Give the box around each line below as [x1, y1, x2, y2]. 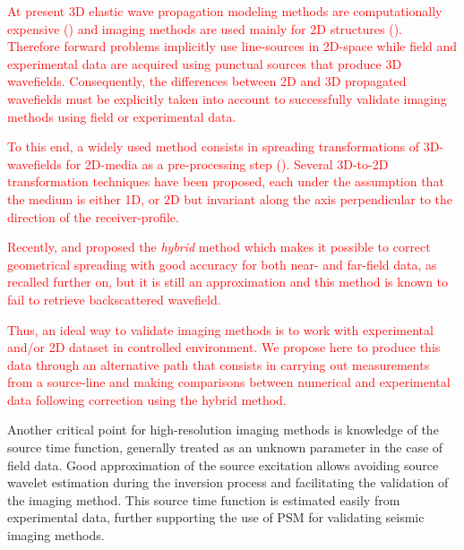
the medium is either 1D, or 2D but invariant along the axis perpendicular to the [7, 189, 452, 208]
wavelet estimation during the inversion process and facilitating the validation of [7, 473, 449, 492]
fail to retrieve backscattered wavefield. [7, 289, 221, 308]
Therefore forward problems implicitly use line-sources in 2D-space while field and [7, 37, 458, 56]
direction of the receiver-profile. [7, 207, 179, 226]
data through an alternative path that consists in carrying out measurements [7, 355, 430, 374]
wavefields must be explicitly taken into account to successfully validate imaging [7, 89, 447, 107]
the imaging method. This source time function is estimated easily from [7, 490, 400, 509]
